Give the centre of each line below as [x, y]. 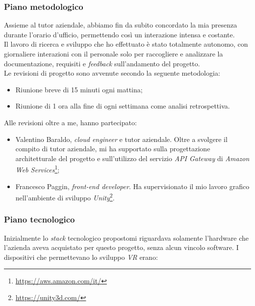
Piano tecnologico [39, 219]
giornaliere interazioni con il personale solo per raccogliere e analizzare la [114, 54]
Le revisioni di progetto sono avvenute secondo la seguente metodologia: [112, 73]
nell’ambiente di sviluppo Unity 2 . [65, 197]
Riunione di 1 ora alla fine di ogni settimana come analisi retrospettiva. [123, 106]
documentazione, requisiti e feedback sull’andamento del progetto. [102, 63]
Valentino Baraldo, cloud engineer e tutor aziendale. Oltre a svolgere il [121, 139]
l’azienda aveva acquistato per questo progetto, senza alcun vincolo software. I [121, 247]
